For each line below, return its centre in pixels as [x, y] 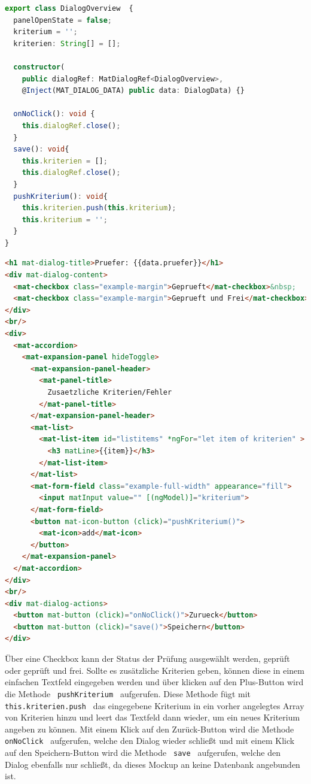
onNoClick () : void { [54, 114]
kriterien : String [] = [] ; [67, 43]
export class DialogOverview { [69, 8]
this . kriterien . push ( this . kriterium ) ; [99, 208]
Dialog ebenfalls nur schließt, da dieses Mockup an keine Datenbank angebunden [153, 764]
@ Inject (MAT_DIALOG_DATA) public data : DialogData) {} [133, 91]
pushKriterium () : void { [60, 196]
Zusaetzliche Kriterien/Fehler [110, 392]
